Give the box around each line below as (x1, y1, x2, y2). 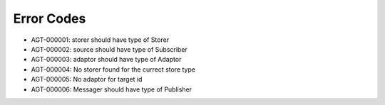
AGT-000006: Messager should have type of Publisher (31, 85, 192, 94)
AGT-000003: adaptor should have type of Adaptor (31, 55, 182, 64)
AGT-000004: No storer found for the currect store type (31, 65, 196, 74)
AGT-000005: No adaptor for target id (31, 75, 143, 84)
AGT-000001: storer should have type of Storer (31, 35, 170, 44)
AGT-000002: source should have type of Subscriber (31, 45, 188, 53)
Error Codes (13, 11, 86, 26)
